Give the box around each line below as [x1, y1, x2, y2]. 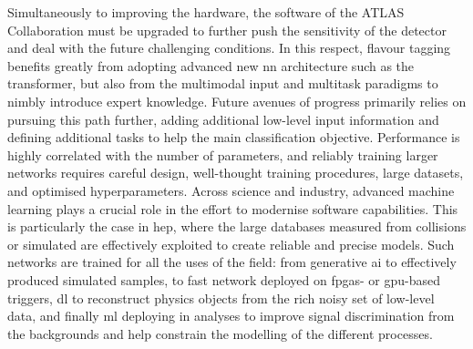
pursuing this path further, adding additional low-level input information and [7, 109, 439, 128]
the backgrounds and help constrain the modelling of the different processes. [7, 323, 433, 343]
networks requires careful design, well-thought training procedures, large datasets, [7, 163, 464, 182]
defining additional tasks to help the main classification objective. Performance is [7, 128, 460, 147]
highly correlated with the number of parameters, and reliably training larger [7, 145, 438, 164]
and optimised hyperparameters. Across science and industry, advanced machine [7, 180, 455, 200]
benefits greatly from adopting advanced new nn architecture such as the [7, 56, 415, 75]
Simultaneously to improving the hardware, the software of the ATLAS [7, 3, 405, 21]
